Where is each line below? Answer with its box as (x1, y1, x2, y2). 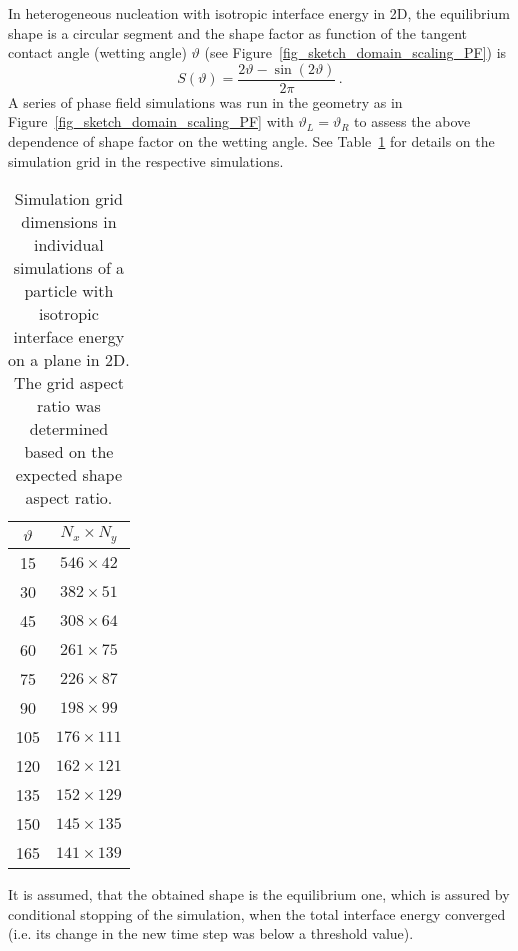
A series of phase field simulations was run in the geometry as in (8, 91, 403, 112)
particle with (24, 279, 114, 303)
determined (29, 417, 109, 441)
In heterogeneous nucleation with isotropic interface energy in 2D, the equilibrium (8, 3, 510, 23)
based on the (24, 440, 114, 464)
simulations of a (13, 256, 125, 280)
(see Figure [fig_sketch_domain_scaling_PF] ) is (204, 42, 507, 63)
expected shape (15, 463, 123, 487)
